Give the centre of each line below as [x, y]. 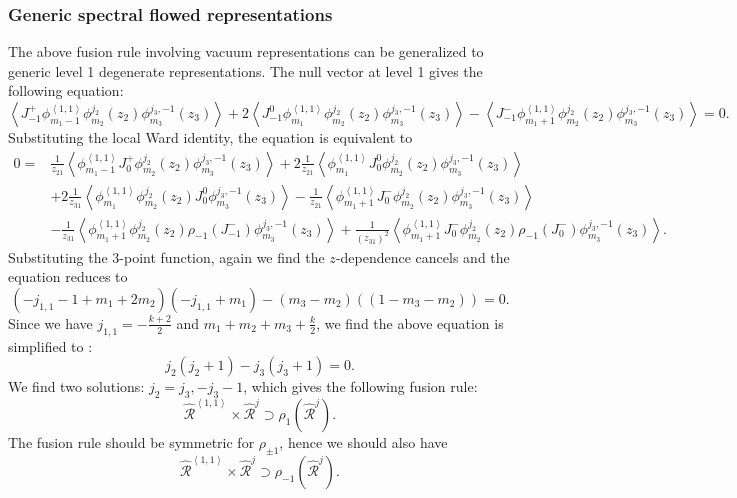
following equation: [66, 90]
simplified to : [50, 345]
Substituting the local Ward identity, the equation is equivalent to [210, 137]
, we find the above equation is [410, 322]
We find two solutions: [76, 386]
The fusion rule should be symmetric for [131, 441]
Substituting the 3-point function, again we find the [166, 256]
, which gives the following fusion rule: [360, 386]
